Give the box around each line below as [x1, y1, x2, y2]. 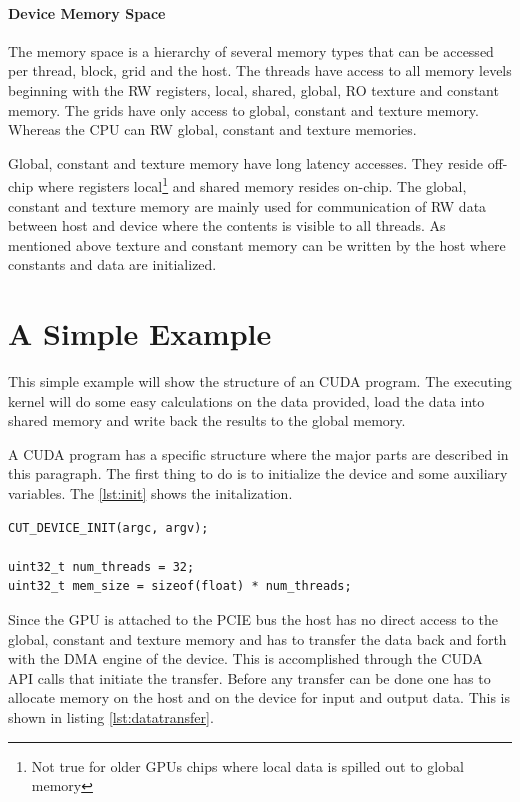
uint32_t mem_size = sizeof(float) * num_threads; [8, 579, 352, 594]
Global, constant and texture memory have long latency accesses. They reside [8, 152, 483, 173]
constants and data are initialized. [8, 254, 217, 275]
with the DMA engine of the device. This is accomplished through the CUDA [8, 648, 483, 669]
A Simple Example [8, 313, 272, 354]
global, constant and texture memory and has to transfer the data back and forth [8, 628, 507, 649]
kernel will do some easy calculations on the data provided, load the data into [8, 390, 485, 411]
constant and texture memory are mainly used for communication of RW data [8, 195, 487, 216]
